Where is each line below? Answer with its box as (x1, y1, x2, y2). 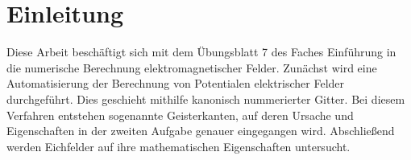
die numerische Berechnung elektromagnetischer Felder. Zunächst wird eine (6, 59, 377, 76)
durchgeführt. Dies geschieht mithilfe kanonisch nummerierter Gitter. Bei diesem (6, 90, 405, 107)
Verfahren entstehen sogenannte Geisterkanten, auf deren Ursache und (6, 106, 354, 123)
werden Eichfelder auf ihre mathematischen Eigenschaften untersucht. (6, 137, 351, 154)
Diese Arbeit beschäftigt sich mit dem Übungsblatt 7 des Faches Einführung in (6, 43, 396, 60)
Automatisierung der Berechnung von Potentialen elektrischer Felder (6, 75, 345, 92)
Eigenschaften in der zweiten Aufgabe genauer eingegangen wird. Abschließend (6, 122, 395, 139)
